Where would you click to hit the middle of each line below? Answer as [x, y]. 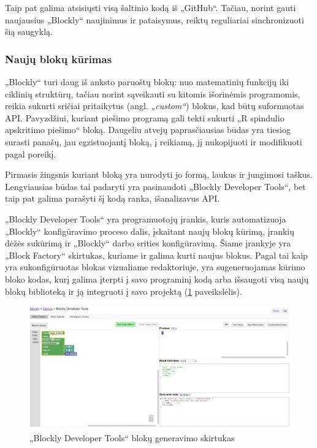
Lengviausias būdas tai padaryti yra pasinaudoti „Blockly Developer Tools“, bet [155, 186]
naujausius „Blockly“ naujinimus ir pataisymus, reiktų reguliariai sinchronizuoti [155, 19]
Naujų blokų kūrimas [59, 59]
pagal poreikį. [31, 154]
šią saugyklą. [29, 32]
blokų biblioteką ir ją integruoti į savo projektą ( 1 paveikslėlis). [124, 291]
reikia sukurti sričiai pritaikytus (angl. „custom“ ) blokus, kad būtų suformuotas [155, 106]
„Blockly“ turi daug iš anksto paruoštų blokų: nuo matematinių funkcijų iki [147, 82]
